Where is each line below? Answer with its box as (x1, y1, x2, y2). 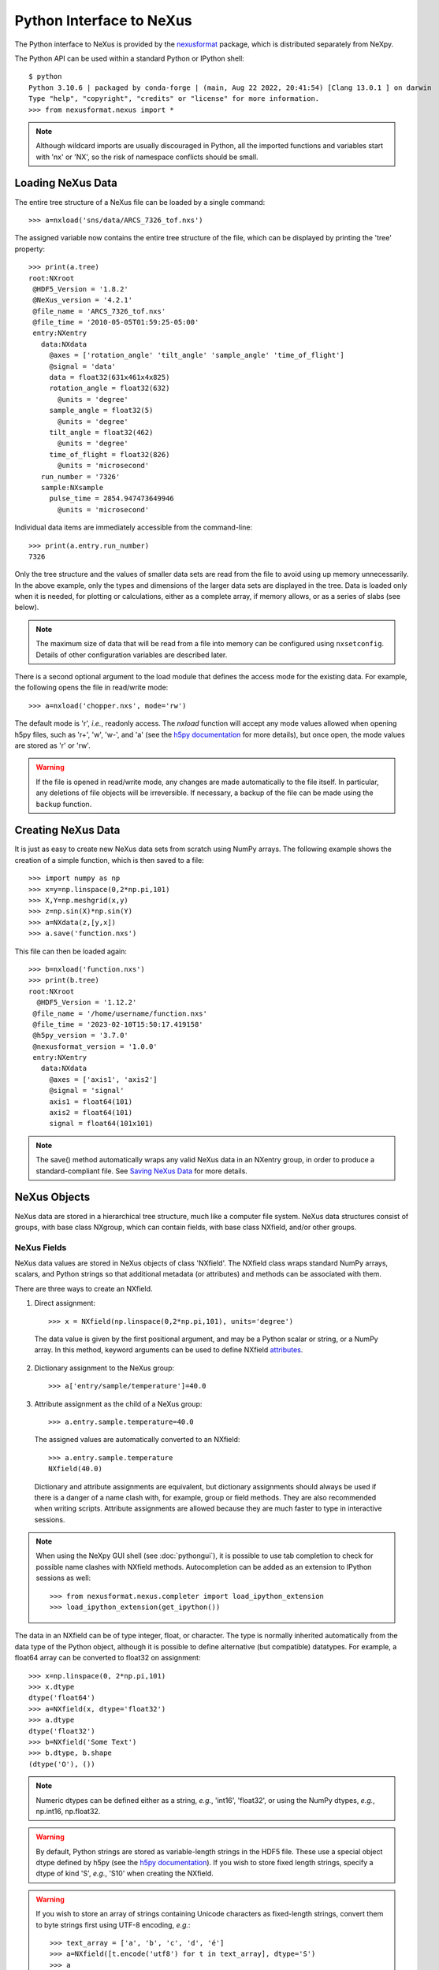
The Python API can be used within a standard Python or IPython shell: (14, 54, 244, 63)
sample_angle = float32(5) (49, 406, 154, 415)
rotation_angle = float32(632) (49, 384, 170, 393)
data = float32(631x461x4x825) (49, 373, 170, 382)
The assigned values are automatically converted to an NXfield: (34, 1435, 240, 1444)
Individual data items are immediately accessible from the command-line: (14, 522, 252, 532)
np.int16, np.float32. (35, 1806, 101, 1816)
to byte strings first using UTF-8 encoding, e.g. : (35, 1920, 191, 1930)
